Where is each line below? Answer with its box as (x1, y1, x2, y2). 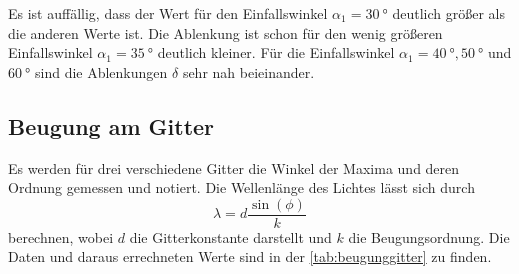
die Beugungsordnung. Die (348, 226, 510, 247)
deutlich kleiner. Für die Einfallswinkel (157, 42, 395, 63)
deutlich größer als (392, 3, 505, 23)
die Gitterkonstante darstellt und (129, 226, 332, 247)
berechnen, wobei (8, 226, 114, 247)
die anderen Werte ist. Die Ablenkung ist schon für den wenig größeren (8, 22, 443, 43)
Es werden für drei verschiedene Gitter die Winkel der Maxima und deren (8, 157, 460, 178)
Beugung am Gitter (8, 110, 215, 141)
